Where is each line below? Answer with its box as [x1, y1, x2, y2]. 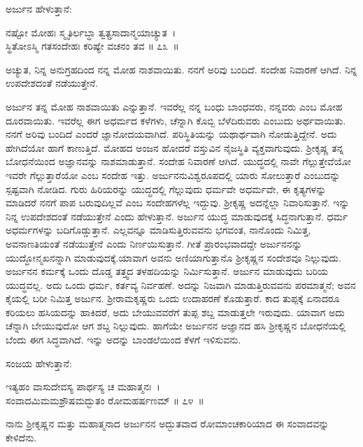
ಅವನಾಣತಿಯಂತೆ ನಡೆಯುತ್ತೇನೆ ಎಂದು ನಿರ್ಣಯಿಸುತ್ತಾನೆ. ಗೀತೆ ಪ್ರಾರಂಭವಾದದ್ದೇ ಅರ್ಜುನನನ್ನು [6, 236, 302, 250]
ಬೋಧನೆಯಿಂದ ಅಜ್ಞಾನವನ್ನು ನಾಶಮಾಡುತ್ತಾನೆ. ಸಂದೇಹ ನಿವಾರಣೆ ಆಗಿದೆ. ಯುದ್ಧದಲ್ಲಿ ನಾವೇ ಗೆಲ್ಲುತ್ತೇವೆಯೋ [6, 154, 351, 169]
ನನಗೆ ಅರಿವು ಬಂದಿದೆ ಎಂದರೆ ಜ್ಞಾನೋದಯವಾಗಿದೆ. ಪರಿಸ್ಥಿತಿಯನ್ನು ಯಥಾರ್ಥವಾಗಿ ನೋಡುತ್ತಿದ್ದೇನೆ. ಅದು [6, 127, 337, 141]
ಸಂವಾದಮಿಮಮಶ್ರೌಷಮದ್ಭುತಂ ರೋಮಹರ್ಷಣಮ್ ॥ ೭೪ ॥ [6, 392, 204, 407]
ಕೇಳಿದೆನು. [6, 430, 37, 445]
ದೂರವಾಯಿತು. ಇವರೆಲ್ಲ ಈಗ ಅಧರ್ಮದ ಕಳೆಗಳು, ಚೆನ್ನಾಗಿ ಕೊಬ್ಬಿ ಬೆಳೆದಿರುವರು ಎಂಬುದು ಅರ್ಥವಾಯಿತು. [6, 113, 346, 127]
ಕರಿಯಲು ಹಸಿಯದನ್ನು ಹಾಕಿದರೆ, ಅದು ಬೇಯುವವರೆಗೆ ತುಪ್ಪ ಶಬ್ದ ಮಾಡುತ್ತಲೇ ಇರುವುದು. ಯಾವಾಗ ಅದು [6, 304, 345, 319]
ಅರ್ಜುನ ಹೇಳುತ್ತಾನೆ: [6, 1, 72, 15]
